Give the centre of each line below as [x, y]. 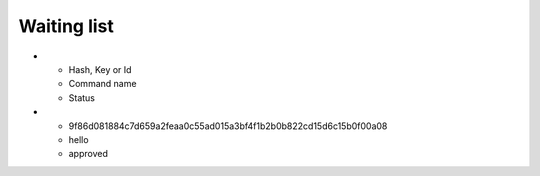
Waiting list [66, 26]
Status [81, 97]
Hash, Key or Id [100, 69]
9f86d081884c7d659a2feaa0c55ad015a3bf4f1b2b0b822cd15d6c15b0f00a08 [228, 126]
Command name [102, 84]
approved [88, 154]
